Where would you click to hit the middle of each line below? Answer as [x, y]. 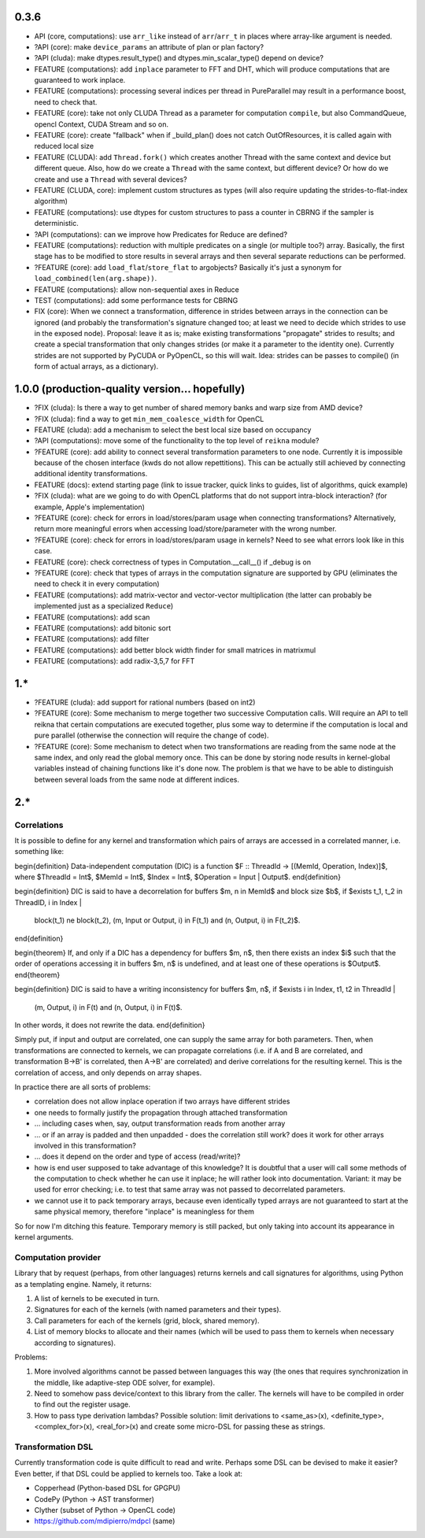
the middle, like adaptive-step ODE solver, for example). [125, 1382]
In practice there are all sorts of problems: [83, 1087]
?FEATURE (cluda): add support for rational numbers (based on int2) [145, 702]
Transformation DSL [54, 1447]
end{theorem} [37, 974]
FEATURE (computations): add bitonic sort [103, 628]
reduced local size [64, 146]
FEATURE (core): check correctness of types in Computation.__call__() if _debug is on [172, 562]
